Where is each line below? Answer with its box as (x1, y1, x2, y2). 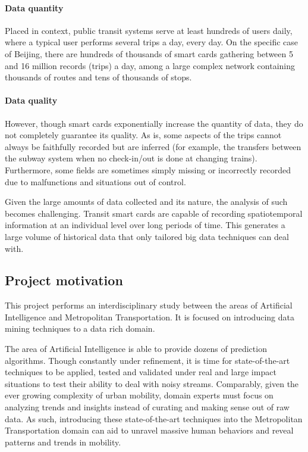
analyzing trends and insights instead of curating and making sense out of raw (5, 401, 290, 413)
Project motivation (5, 271, 123, 289)
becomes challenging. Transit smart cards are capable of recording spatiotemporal (5, 207, 303, 219)
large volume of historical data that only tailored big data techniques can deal (5, 230, 289, 242)
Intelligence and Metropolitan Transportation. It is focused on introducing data (5, 310, 294, 323)
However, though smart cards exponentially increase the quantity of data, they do (5, 117, 303, 129)
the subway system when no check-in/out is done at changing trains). (5, 152, 257, 164)
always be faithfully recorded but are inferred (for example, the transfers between (5, 140, 301, 152)
